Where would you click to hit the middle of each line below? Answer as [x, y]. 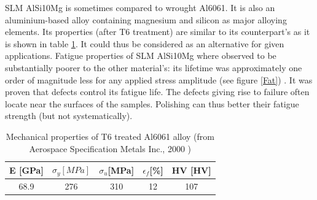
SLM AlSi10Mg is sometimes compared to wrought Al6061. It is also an [140, 7]
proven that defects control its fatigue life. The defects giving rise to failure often [157, 92]
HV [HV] [191, 170]
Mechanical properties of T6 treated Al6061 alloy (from [110, 136]
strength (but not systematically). [69, 116]
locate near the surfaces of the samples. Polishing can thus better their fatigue [152, 103]
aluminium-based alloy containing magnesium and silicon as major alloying [146, 19]
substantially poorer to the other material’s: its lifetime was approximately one [154, 67]
